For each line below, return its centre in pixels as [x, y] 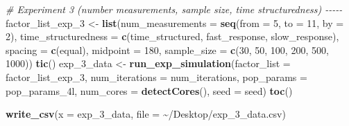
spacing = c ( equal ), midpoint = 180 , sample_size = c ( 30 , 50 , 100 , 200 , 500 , [167, 49]
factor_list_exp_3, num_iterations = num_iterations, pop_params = [156, 76]
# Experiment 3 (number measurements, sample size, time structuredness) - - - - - [174, 9]
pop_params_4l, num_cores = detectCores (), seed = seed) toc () [149, 90]
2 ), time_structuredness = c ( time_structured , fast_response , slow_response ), [172, 36]
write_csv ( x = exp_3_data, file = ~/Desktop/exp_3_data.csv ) [146, 114]
